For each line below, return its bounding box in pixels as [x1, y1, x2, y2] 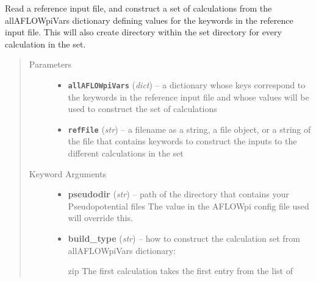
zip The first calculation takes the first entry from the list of [68, 264, 293, 277]
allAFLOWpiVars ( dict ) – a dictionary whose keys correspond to [68, 78, 306, 91]
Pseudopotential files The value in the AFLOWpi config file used [68, 199, 309, 212]
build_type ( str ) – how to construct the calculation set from [68, 232, 300, 245]
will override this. [68, 211, 133, 224]
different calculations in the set [68, 147, 184, 160]
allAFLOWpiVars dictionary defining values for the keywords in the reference [5, 13, 293, 26]
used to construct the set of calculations [68, 102, 217, 115]
